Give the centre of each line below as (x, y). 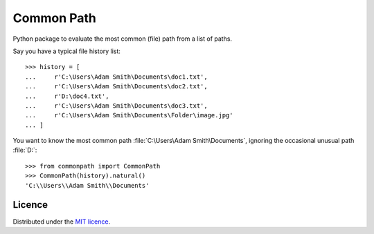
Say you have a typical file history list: (67, 51)
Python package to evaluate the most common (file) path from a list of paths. (122, 39)
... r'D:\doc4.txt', (67, 96)
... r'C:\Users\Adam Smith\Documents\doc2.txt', (116, 87)
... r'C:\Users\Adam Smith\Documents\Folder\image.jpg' (129, 115)
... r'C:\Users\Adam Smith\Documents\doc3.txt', (116, 106)
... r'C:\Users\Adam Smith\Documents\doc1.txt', (116, 77)
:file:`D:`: (25, 150)
